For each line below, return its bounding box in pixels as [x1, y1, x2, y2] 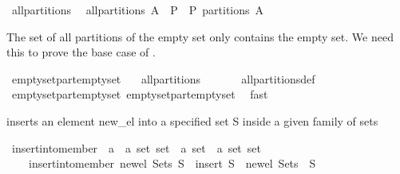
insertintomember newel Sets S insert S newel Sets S [28, 155, 316, 172]
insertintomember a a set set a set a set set [11, 139, 261, 156]
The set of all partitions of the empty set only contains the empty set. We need [6, 28, 394, 44]
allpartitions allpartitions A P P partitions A [11, 2, 264, 17]
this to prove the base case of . [6, 44, 156, 60]
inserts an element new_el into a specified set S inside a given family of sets [6, 112, 378, 129]
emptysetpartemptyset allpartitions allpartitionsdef [11, 70, 315, 87]
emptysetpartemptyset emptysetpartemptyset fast [11, 86, 268, 102]
